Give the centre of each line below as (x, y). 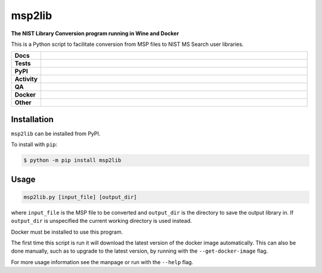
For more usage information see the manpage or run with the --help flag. (102, 262)
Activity (26, 79)
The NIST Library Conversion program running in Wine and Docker (95, 33)
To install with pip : (34, 145)
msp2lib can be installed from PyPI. (56, 134)
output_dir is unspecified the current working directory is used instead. (101, 221)
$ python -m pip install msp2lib (72, 160)
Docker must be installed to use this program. (67, 232)
